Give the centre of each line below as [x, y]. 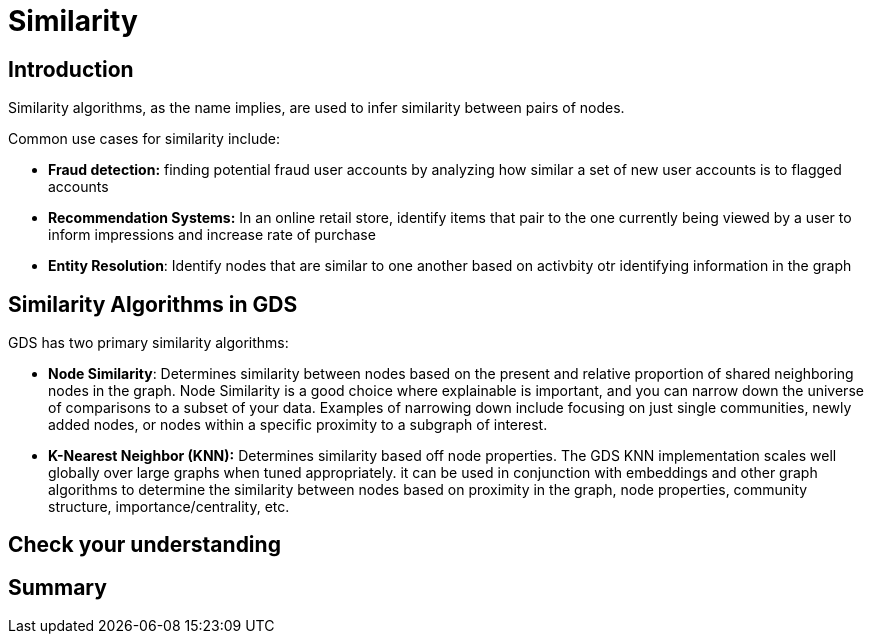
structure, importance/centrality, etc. [169, 507]
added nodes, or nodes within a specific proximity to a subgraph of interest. [298, 425]
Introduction [71, 69]
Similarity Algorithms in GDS [153, 304]
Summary [57, 587]
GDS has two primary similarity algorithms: [148, 343]
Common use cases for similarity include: [144, 139]
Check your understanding [144, 545]
